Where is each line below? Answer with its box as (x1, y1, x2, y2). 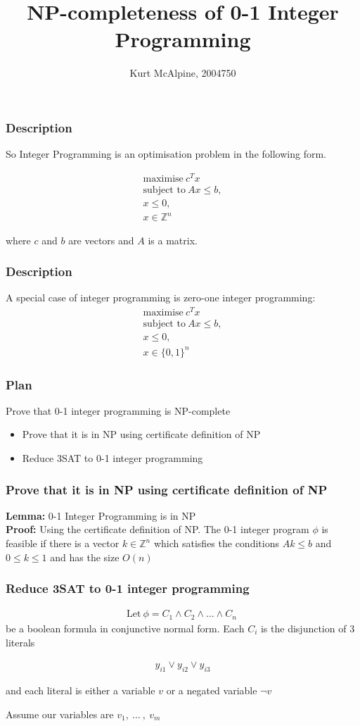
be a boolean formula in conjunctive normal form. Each (6, 620, 245, 635)
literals (6, 634, 35, 649)
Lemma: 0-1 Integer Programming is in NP (6, 508, 196, 522)
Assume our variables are (6, 706, 114, 721)
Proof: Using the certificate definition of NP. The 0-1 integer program (6, 522, 309, 537)
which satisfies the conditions (153, 536, 279, 551)
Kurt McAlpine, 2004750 (129, 65, 236, 80)
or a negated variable (166, 682, 257, 697)
